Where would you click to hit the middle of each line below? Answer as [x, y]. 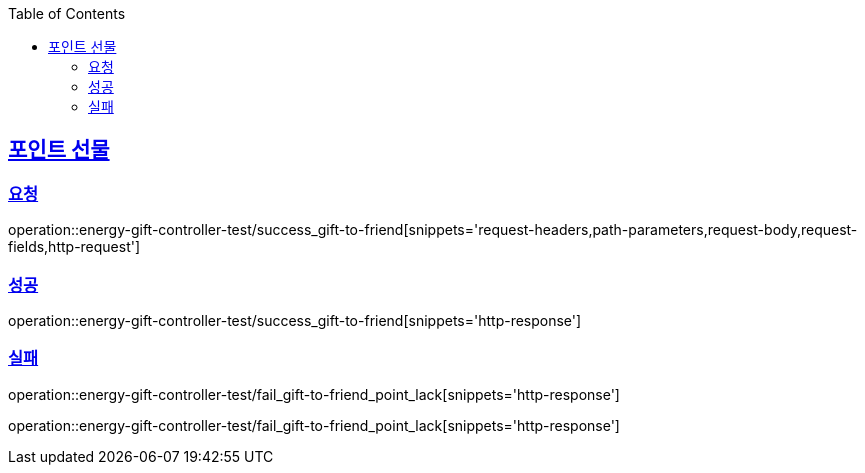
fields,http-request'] [74, 247]
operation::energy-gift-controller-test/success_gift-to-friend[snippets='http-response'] [295, 320]
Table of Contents [67, 13]
